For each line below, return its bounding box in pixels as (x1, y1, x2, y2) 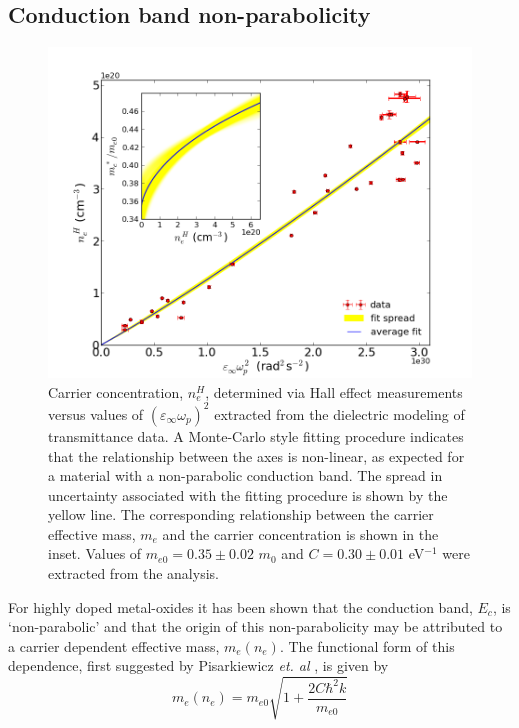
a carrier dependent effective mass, (8, 635, 220, 656)
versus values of (48, 403, 144, 424)
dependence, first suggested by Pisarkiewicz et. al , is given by (8, 655, 389, 676)
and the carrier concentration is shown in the (162, 523, 439, 544)
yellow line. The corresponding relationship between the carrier (48, 504, 434, 525)
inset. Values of (48, 543, 142, 564)
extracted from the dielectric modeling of (214, 403, 465, 424)
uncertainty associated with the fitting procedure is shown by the (48, 484, 448, 505)
